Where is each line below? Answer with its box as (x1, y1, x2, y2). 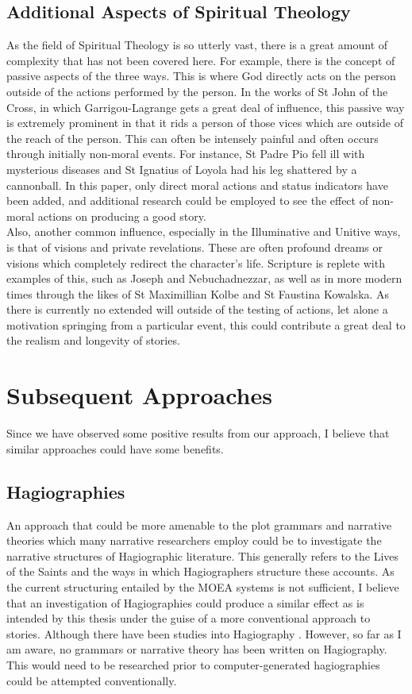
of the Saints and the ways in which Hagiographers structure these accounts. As (6, 563, 395, 580)
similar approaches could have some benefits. (6, 440, 224, 457)
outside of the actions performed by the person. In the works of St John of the (6, 83, 388, 99)
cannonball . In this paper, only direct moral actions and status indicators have (6, 176, 388, 193)
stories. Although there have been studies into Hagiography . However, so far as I (6, 625, 402, 642)
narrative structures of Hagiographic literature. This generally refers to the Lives (6, 547, 399, 564)
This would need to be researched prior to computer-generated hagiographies (6, 656, 380, 673)
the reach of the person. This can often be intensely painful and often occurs (6, 129, 379, 146)
